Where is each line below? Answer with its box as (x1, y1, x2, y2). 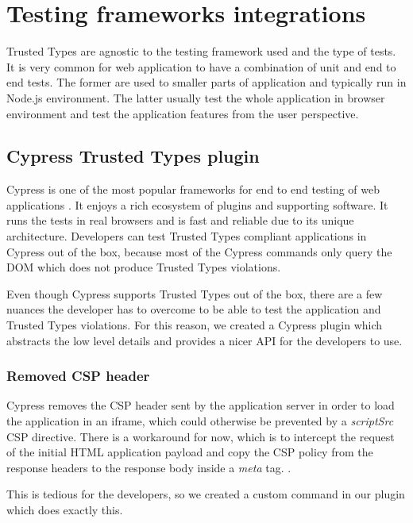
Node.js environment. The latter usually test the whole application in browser (6, 89, 385, 106)
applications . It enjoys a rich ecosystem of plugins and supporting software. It (6, 196, 388, 213)
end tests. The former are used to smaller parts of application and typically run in (6, 74, 407, 90)
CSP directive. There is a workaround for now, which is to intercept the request (6, 428, 395, 444)
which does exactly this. (6, 502, 123, 518)
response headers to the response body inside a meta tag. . (6, 459, 291, 475)
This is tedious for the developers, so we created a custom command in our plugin (6, 486, 405, 502)
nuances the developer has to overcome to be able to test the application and (6, 301, 381, 317)
